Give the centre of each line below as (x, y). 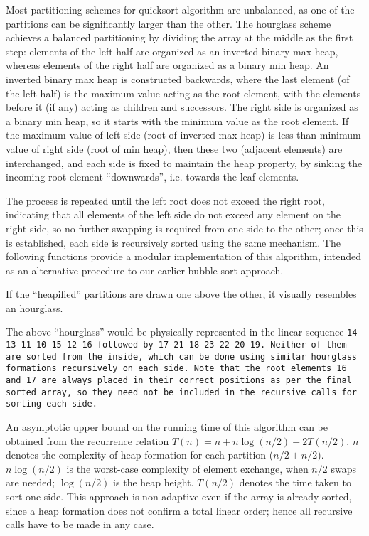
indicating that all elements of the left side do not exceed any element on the (173, 214)
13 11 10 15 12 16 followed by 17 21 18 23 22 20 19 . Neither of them (176, 345)
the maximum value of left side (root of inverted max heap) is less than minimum (183, 135)
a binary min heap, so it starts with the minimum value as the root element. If (177, 120)
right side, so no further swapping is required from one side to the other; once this (184, 228)
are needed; (31, 482)
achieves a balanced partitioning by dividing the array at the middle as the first (180, 37)
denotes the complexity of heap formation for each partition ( (140, 455)
